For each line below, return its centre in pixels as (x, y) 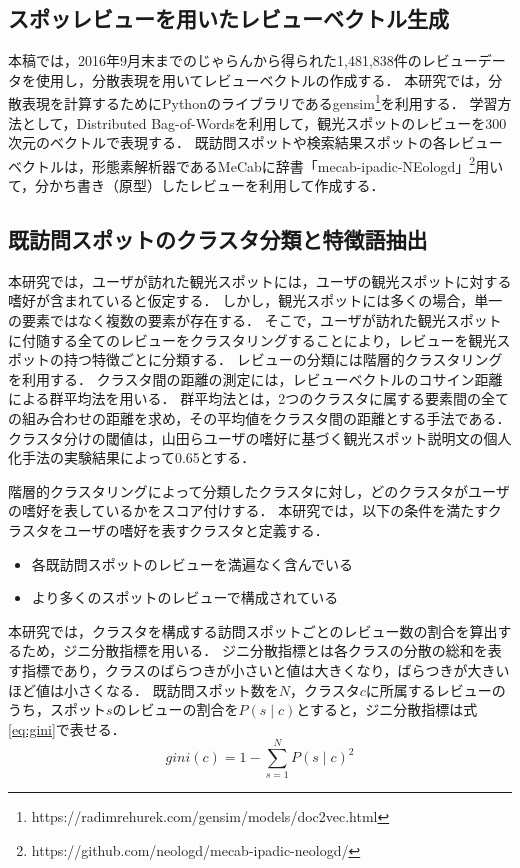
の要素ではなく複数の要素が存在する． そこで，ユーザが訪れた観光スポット (255, 320)
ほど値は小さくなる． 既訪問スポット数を (143, 689)
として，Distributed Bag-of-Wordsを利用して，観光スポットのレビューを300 (264, 122)
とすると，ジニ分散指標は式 (387, 709)
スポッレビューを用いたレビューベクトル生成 (228, 18)
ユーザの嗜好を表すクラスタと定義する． (196, 530)
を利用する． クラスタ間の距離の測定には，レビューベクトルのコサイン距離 (255, 378)
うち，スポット (57, 709)
